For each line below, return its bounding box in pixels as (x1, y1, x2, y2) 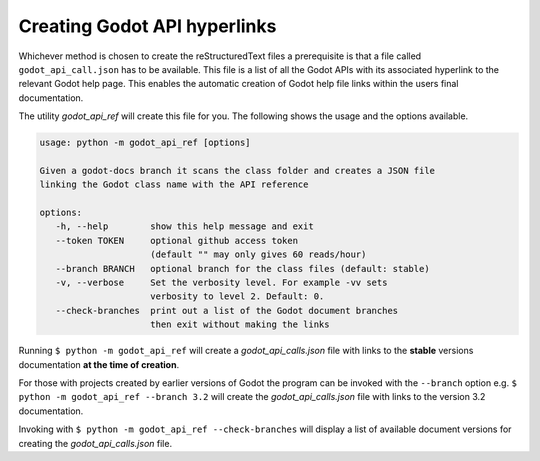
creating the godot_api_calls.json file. (18, 437, 173, 449)
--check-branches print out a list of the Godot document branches (55, 305, 399, 316)
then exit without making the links (150, 319, 330, 330)
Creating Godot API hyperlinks (18, 15, 277, 37)
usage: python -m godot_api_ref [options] (39, 137, 251, 149)
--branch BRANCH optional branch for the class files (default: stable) (55, 263, 430, 274)
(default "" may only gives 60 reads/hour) (150, 249, 367, 260)
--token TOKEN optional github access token (55, 235, 299, 246)
